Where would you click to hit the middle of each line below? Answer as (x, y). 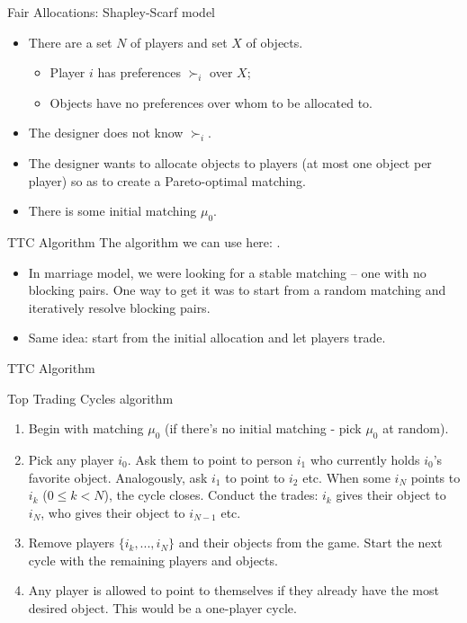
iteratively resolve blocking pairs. (119, 307)
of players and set (179, 42)
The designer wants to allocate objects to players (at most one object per (230, 162)
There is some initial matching (112, 211)
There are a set (70, 42)
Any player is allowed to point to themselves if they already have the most (233, 590)
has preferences (139, 72)
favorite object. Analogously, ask (118, 477)
